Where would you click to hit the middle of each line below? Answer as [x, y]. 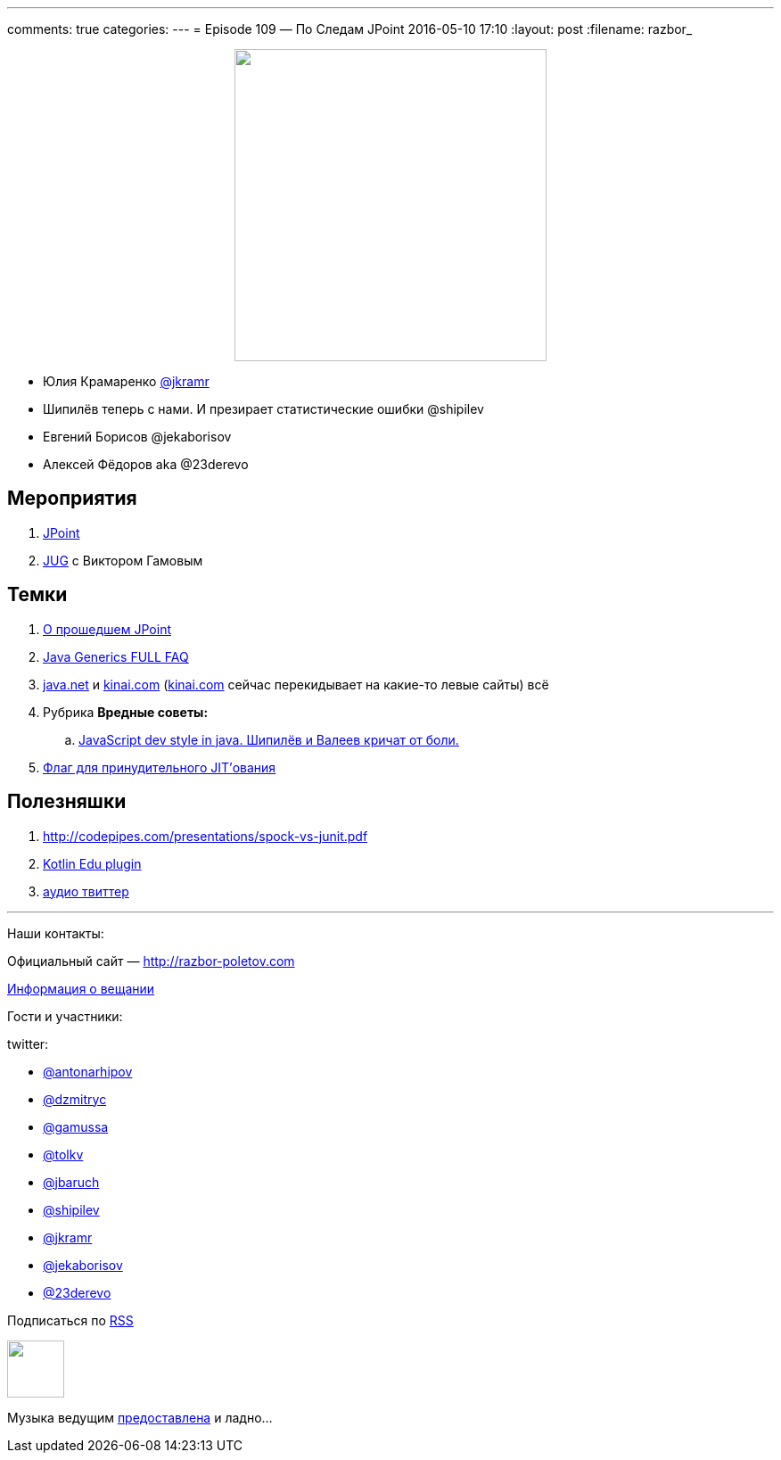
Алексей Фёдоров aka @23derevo [146, 464]
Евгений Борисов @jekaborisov [137, 437]
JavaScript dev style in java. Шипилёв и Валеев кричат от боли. [269, 739]
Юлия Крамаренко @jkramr [126, 381]
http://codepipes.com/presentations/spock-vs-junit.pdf [206, 836]
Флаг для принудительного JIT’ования [160, 767]
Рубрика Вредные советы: [126, 712]
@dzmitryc [75, 1099]
